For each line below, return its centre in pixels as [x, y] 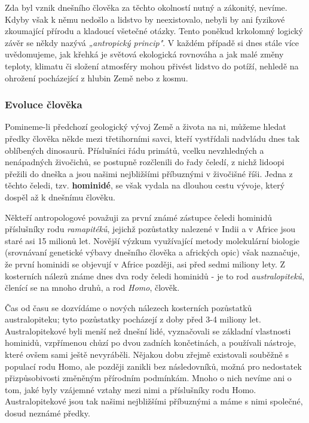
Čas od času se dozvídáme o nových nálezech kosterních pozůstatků [129, 307]
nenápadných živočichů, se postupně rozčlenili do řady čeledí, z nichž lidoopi [145, 162]
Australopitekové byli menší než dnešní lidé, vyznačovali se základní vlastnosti [148, 331]
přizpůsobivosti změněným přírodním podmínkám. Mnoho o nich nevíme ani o [148, 378]
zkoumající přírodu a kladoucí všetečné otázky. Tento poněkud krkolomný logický [154, 31]
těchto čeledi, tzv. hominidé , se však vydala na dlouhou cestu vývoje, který [145, 185]
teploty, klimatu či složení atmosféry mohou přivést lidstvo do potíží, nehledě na [152, 66]
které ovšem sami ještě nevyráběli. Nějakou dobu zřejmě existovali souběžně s [147, 354]
